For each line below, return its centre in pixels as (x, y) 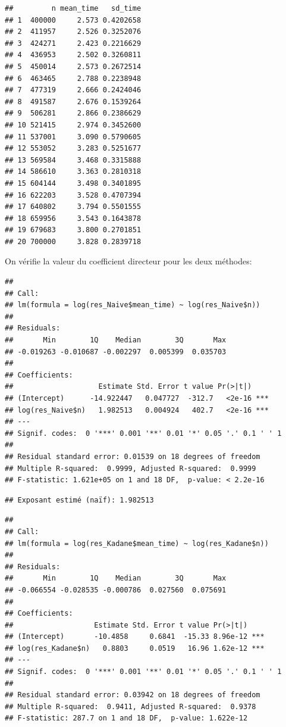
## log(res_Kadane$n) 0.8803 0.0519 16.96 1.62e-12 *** (135, 648)
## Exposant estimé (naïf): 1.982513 (79, 500)
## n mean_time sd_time (73, 8)
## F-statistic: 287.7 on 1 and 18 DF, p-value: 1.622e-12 (126, 718)
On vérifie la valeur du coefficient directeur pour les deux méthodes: (128, 261)
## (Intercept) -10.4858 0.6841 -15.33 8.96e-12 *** (135, 637)
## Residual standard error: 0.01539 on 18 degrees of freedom (133, 456)
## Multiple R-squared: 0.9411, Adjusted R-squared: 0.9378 (131, 706)
